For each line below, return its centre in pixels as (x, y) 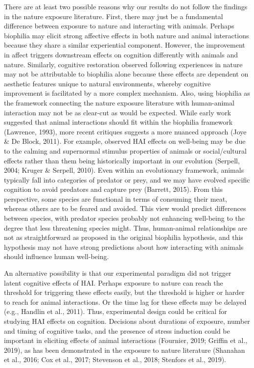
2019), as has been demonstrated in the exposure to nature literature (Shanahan (125, 350)
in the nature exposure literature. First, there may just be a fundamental (114, 16)
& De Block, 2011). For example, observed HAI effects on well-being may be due (125, 141)
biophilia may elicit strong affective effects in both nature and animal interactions (127, 35)
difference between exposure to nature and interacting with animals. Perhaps (119, 26)
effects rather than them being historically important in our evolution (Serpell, (122, 160)
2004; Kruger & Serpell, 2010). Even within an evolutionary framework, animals (124, 170)
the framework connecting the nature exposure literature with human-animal (119, 102)
